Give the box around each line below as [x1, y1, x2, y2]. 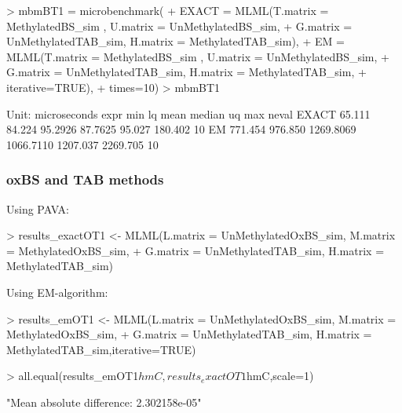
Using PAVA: [6, 200, 70, 217]
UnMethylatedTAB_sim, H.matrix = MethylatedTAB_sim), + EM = [6, 33, 345, 49]
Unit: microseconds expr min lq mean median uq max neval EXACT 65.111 [6, 105, 371, 122]
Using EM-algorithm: [6, 283, 108, 300]
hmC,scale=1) [246, 367, 314, 384]
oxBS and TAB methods [6, 170, 164, 189]
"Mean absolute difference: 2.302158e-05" [6, 393, 202, 410]
